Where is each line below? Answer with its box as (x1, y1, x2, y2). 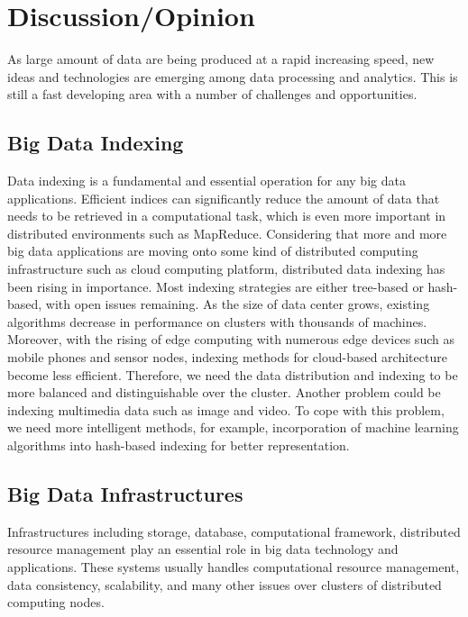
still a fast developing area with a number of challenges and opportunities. (7, 85, 418, 104)
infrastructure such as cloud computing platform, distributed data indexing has (7, 259, 445, 278)
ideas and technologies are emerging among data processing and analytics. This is (7, 67, 458, 86)
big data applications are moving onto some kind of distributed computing (7, 241, 418, 260)
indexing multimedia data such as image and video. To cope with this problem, (7, 400, 445, 419)
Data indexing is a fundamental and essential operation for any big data (7, 171, 406, 190)
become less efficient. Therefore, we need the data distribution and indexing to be (7, 365, 458, 384)
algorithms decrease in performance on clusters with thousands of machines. (7, 312, 427, 331)
